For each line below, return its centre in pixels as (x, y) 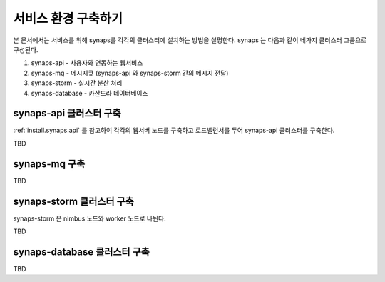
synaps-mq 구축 (49, 164)
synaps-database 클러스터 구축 (81, 252)
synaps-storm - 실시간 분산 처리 (77, 83)
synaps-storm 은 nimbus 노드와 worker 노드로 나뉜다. (90, 218)
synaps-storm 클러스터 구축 (74, 201)
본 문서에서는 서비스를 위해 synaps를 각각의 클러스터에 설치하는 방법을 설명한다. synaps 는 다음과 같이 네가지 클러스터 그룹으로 (190, 40)
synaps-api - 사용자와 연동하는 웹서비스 (87, 63)
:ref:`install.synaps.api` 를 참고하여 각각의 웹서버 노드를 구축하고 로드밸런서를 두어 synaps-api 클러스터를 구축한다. (174, 130)
